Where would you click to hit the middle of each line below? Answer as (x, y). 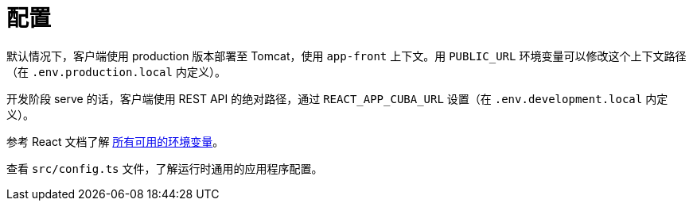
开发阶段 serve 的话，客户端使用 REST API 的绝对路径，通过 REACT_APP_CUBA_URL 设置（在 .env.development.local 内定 (337, 98)
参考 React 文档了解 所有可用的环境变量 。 (115, 141)
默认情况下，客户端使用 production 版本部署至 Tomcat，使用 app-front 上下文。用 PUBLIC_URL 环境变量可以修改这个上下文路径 (346, 56)
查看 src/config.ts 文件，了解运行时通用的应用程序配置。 (165, 168)
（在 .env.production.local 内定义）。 (116, 71)
